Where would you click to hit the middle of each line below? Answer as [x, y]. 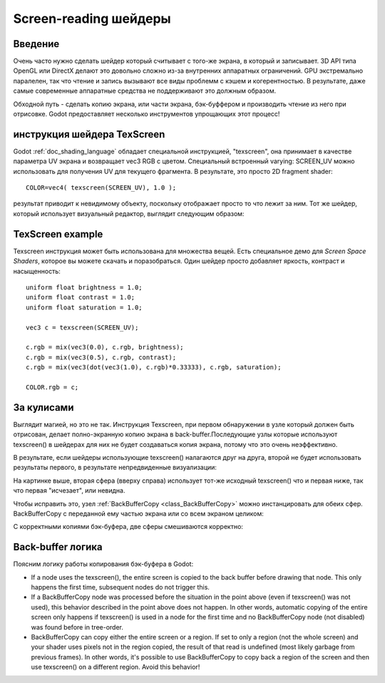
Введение [36, 44]
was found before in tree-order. [77, 627]
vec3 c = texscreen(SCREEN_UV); [82, 327]
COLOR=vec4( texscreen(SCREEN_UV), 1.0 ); [101, 188]
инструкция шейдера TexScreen [89, 134]
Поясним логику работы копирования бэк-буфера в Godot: [103, 564]
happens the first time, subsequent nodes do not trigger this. [120, 587]
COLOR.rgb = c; [52, 387]
